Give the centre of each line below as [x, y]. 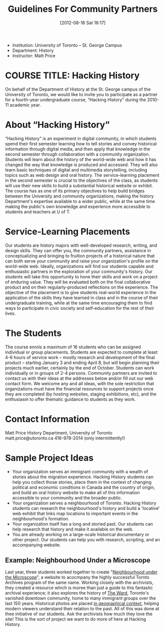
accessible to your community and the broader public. [67, 498]
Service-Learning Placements [68, 232]
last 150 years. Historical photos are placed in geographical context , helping [82, 603]
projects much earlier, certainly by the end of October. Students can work [80, 367]
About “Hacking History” [57, 125]
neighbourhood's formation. [41, 519]
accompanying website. [36, 545]
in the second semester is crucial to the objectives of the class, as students [82, 180]
